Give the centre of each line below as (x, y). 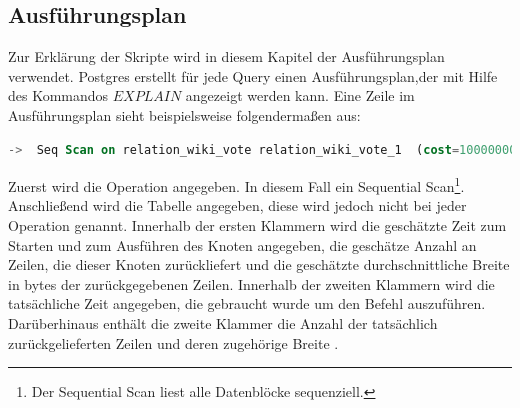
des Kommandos (58, 95)
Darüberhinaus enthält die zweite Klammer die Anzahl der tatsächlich (223, 322)
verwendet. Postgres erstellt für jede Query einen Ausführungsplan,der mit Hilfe (253, 75)
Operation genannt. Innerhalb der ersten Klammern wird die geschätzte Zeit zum (257, 225)
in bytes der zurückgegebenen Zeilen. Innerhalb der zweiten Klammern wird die (251, 283)
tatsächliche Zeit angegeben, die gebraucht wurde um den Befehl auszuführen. (247, 303)
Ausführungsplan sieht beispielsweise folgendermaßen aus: (184, 114)
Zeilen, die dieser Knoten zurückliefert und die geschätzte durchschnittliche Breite (259, 264)
